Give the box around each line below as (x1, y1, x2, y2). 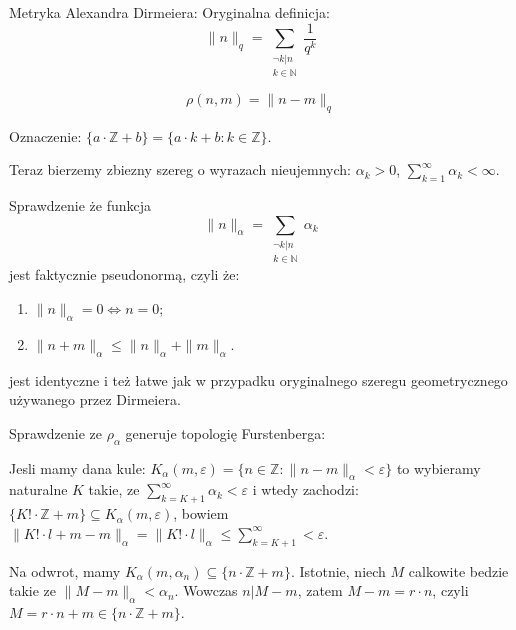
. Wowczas (174, 580, 238, 601)
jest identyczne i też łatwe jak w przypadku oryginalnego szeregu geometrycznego (9, 369, 508, 390)
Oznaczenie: (9, 125, 82, 146)
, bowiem (173, 503, 229, 524)
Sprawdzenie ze (9, 422, 102, 443)
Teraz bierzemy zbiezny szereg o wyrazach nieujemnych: (9, 159, 352, 180)
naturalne (9, 479, 68, 500)
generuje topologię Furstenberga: (125, 422, 326, 443)
